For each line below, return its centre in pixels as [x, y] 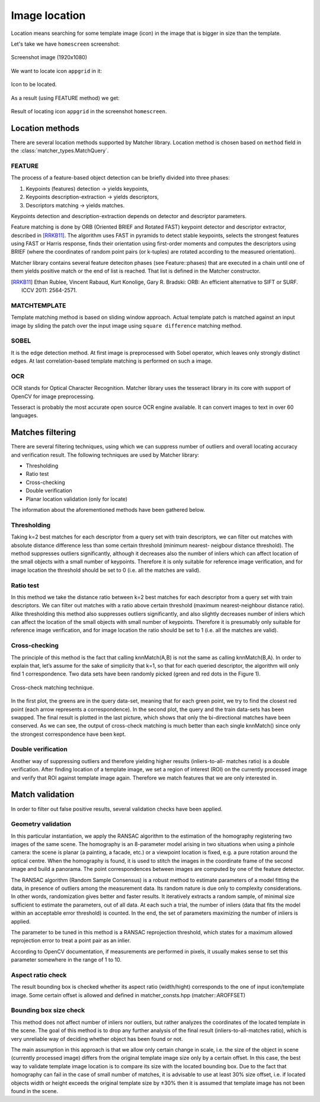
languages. [25, 415]
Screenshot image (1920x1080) [49, 57]
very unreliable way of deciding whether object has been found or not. [97, 1039]
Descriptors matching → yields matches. [75, 205]
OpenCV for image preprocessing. [53, 396]
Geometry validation [41, 824]
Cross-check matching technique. [52, 687]
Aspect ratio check [39, 975]
